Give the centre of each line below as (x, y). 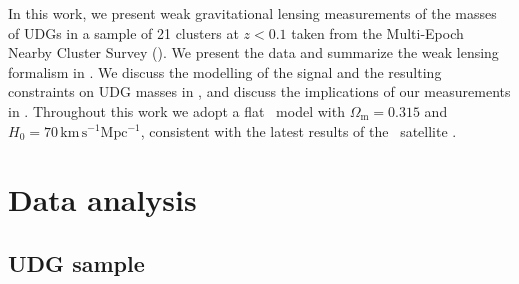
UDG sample (76, 262)
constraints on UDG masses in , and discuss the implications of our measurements (259, 91)
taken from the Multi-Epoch (377, 32)
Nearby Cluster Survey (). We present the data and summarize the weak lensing (253, 52)
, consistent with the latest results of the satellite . (298, 130)
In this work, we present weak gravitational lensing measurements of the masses (252, 13)
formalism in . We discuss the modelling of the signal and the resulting (225, 71)
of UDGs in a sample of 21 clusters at (123, 32)
